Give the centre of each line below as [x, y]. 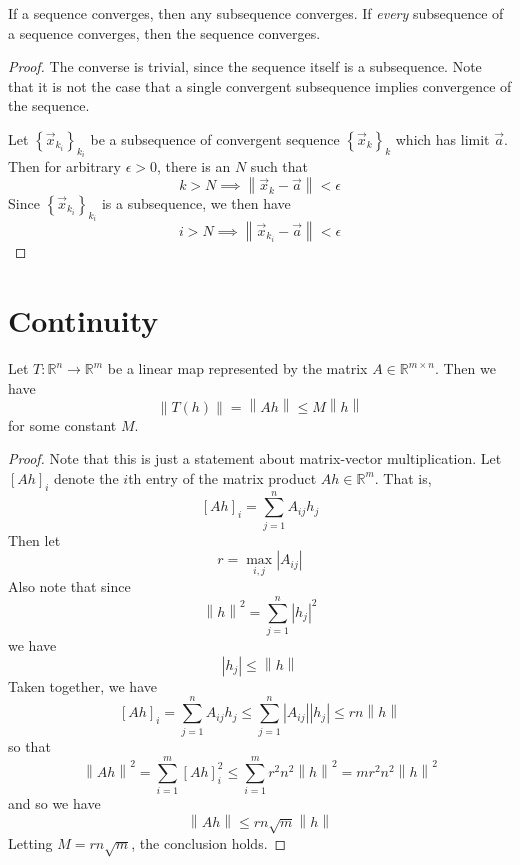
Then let [34, 539]
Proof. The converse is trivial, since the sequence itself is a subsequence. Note [245, 66]
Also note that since [69, 585]
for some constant [62, 424]
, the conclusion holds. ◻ [209, 842]
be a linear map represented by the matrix [237, 368]
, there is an [193, 166]
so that [29, 745]
